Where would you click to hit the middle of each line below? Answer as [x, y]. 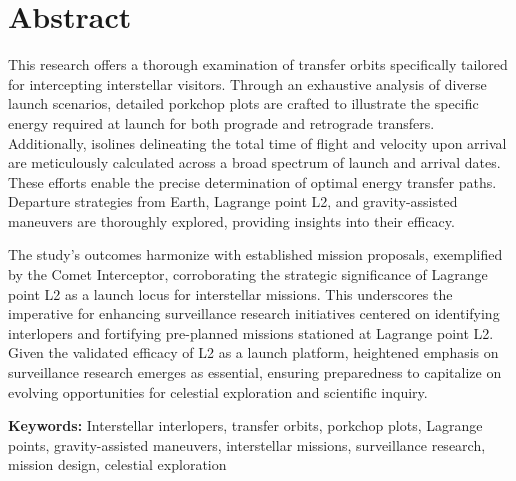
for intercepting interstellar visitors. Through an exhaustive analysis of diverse [247, 83]
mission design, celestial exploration [117, 464]
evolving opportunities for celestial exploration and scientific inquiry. [218, 391]
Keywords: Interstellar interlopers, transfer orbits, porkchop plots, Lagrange [245, 425]
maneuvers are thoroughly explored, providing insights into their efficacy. [231, 220]
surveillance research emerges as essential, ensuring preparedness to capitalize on [255, 372]
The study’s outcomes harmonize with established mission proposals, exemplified [255, 254]
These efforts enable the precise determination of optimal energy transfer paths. [252, 181]
